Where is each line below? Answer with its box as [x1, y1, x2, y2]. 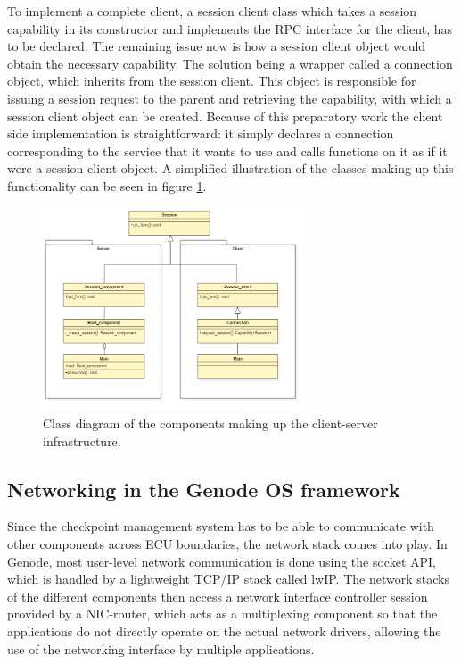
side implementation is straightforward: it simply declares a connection [7, 124, 394, 143]
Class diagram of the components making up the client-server [43, 414, 378, 433]
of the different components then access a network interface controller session [7, 586, 428, 605]
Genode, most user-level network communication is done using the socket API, [7, 552, 436, 570]
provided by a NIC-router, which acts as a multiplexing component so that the [7, 604, 438, 623]
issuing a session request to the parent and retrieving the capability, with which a [7, 88, 452, 107]
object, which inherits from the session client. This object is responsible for [7, 71, 416, 90]
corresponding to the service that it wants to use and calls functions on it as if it [7, 141, 448, 160]
